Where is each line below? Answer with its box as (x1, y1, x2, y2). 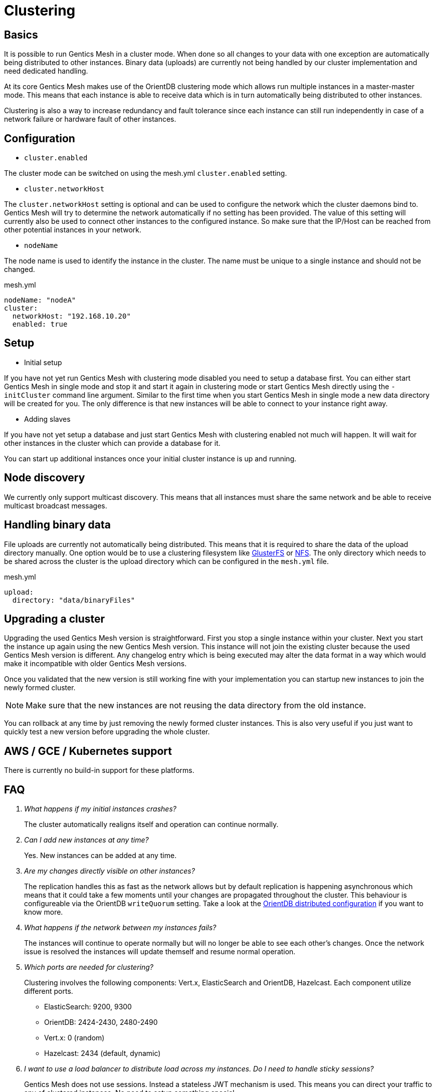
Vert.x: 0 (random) (44, 1033, 105, 1042)
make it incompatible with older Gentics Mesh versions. (4, 659, 187, 668)
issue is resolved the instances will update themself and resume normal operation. (24, 947, 296, 956)
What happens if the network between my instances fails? (24, 923, 216, 932)
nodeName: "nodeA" (4, 296, 76, 305)
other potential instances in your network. (4, 225, 142, 234)
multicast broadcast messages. (4, 501, 107, 510)
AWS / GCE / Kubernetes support (4, 744, 172, 757)
